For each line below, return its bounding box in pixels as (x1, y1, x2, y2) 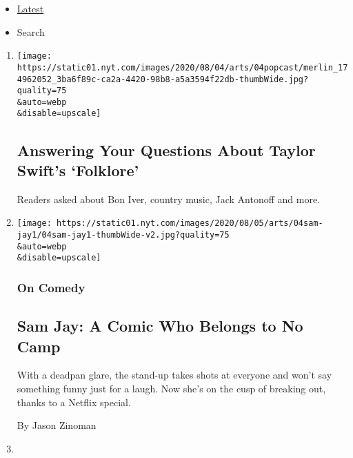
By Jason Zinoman (17, 418, 97, 432)
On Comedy (17, 278, 85, 296)
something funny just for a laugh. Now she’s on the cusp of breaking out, (17, 381, 326, 395)
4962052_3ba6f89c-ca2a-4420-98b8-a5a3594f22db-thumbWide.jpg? (17, 74, 309, 84)
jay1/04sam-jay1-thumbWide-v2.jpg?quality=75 (17, 229, 230, 240)
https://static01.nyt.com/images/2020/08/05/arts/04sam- (57, 218, 323, 229)
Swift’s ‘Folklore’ (17, 159, 139, 180)
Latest (17, 1, 44, 15)
